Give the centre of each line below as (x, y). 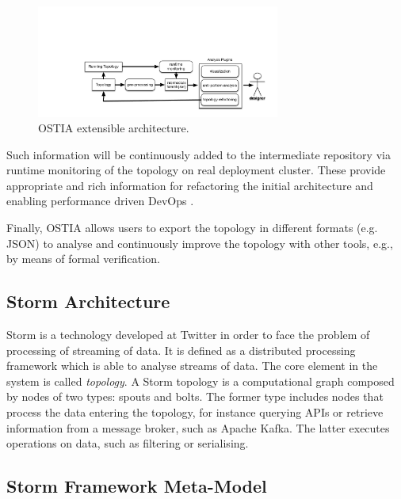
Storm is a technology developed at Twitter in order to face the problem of (188, 335)
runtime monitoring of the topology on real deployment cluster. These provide (196, 170)
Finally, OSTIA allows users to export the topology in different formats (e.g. (192, 228)
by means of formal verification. (83, 259)
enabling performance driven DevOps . (100, 201)
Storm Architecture (88, 301)
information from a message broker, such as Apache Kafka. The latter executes (198, 427)
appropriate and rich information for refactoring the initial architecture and (190, 185)
